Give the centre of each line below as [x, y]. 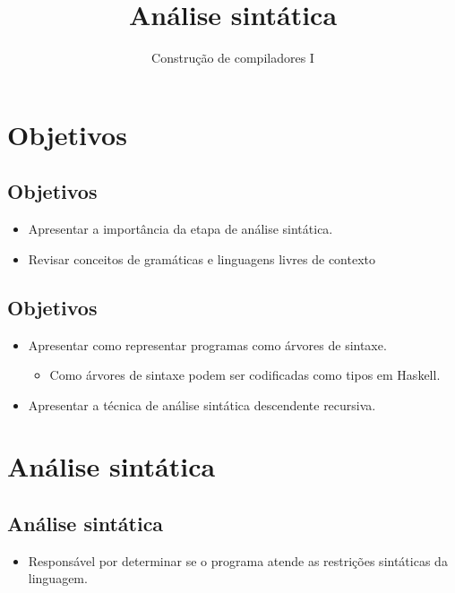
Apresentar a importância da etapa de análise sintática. [180, 229]
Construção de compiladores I [233, 58]
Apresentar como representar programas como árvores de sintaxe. [207, 344]
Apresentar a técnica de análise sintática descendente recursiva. [202, 404]
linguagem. [58, 578]
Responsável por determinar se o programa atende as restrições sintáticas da [238, 560]
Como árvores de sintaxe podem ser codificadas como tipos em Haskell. [245, 375]
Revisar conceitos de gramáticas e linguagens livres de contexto [202, 258]
